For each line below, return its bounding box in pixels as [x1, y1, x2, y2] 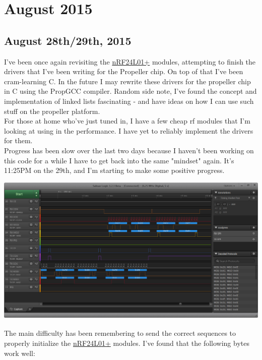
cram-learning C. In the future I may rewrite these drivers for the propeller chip [4, 76, 251, 86]
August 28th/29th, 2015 [4, 32, 132, 48]
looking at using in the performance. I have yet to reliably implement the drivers [4, 125, 253, 136]
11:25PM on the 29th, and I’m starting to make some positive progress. [4, 165, 225, 175]
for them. [4, 135, 33, 146]
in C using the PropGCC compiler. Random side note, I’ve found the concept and [4, 86, 257, 96]
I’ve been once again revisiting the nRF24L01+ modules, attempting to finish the [4, 56, 256, 67]
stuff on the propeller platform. [4, 105, 100, 116]
